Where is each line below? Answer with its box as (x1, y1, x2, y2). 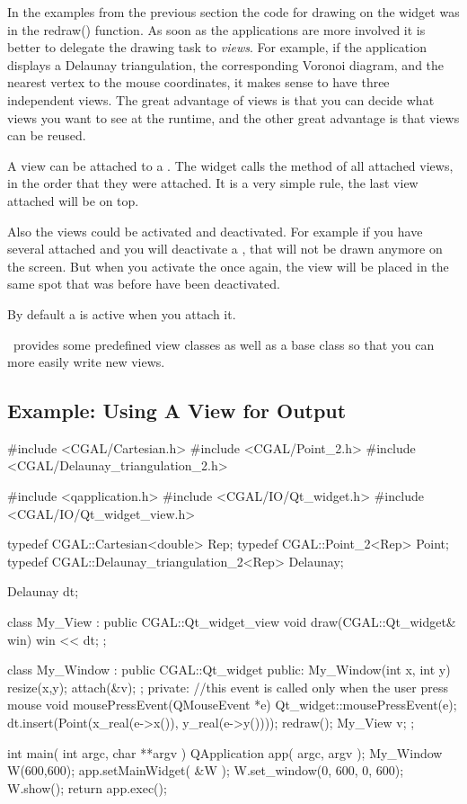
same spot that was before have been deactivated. (7, 274, 280, 293)
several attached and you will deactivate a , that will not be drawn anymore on (7, 239, 443, 258)
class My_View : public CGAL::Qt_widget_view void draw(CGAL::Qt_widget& (7, 612, 456, 631)
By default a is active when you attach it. (7, 304, 236, 323)
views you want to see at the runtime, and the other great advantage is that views (7, 108, 460, 127)
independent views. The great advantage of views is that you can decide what (7, 90, 435, 109)
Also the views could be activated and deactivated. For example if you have (7, 221, 423, 240)
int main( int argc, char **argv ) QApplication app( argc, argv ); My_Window (7, 743, 443, 762)
